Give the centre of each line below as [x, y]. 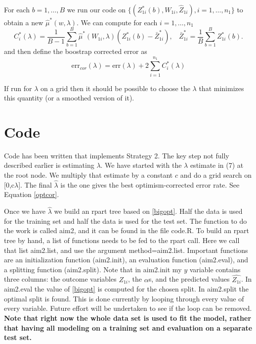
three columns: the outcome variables [60, 279]
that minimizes [221, 88]
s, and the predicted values [189, 279]
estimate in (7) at [217, 165]
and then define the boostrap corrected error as [76, 51]
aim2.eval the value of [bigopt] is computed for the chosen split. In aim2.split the [127, 289]
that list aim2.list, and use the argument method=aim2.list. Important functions [126, 250]
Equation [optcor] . [32, 194]
